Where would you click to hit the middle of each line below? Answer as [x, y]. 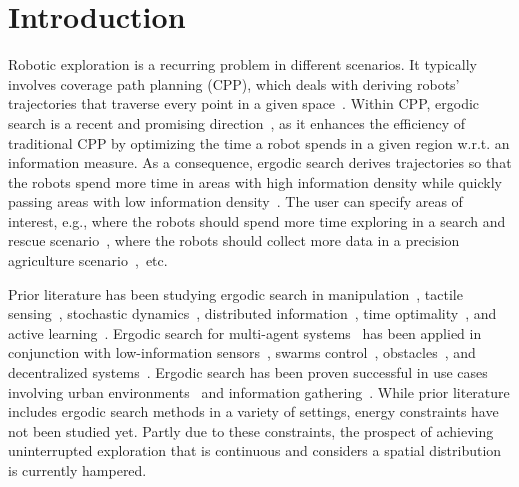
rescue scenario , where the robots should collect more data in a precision [234, 240]
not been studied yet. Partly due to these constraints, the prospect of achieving [251, 430]
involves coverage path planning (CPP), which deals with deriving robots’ [234, 83]
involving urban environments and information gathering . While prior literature [259, 391]
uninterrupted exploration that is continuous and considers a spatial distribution [255, 450]
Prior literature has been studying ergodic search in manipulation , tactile [235, 293]
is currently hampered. [77, 470]
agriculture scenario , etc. [88, 260]
